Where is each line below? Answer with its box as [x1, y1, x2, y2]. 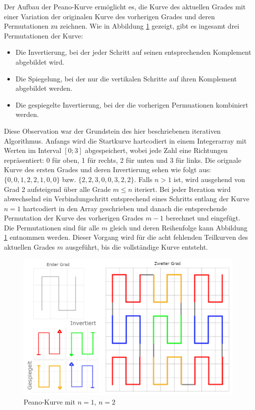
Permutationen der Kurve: [4, 30, 83, 40]
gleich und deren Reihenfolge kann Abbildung [110, 222, 248, 232]
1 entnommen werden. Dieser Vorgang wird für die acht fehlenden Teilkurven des [4, 232, 248, 242]
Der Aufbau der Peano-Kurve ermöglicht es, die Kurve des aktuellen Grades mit [4, 1, 246, 11]
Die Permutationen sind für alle [4, 222, 99, 232]
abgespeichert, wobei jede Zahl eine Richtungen [85, 145, 228, 155]
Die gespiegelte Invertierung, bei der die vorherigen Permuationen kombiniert [15, 99, 249, 110]
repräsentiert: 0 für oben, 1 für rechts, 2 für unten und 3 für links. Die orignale [4, 154, 241, 165]
